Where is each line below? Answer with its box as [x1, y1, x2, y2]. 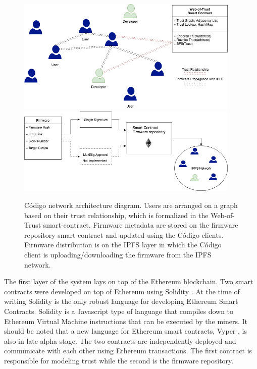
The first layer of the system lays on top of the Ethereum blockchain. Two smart [4, 276, 253, 287]
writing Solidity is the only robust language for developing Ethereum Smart [4, 296, 238, 306]
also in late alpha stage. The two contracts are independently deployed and [4, 335, 236, 346]
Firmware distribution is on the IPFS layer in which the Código [24, 239, 222, 250]
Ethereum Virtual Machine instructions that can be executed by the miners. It [4, 315, 248, 326]
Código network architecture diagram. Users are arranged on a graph [24, 199, 238, 210]
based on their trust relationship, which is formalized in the [24, 209, 209, 220]
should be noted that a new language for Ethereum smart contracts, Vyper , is [4, 326, 247, 336]
